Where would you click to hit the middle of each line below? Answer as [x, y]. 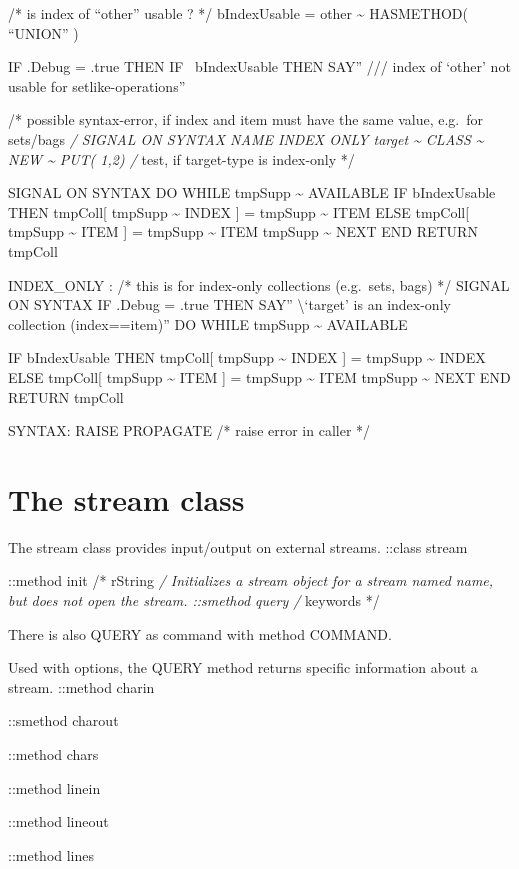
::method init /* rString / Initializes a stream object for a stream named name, [251, 580]
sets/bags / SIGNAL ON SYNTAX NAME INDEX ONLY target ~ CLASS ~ [246, 138]
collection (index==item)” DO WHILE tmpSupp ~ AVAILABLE [208, 323]
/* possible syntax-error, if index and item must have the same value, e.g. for [245, 119]
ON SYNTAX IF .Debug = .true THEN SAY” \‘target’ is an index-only [229, 304]
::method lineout [58, 821]
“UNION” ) [43, 32]
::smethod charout [63, 720]
